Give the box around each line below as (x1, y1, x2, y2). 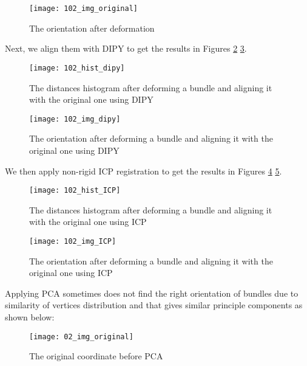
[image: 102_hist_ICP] (29, 186, 121, 195)
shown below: (5, 311, 55, 323)
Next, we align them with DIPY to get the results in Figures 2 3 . (5, 42, 247, 55)
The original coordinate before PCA (29, 350, 163, 362)
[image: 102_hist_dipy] (29, 63, 125, 72)
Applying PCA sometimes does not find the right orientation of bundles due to (5, 286, 299, 299)
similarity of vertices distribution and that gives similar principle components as (5, 299, 303, 311)
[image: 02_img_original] (29, 332, 133, 341)
